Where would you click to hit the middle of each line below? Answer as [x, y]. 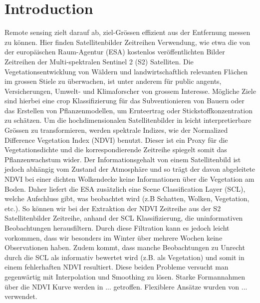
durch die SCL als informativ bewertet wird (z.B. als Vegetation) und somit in [125, 257]
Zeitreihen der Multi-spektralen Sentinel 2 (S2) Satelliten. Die [99, 61]
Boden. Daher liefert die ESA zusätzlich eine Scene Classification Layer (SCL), [125, 188]
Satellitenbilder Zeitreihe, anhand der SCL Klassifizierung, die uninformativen [124, 218]
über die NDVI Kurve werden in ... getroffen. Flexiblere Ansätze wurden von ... [126, 286]
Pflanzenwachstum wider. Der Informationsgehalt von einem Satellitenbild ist [123, 159]
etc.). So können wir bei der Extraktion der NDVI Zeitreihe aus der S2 [113, 208]
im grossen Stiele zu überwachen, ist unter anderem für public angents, [113, 81]
